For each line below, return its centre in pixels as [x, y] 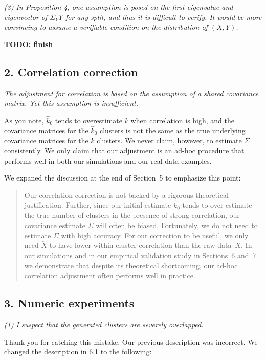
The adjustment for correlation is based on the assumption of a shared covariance [131, 93]
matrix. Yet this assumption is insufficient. [71, 103]
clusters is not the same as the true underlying [172, 130]
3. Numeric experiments [69, 303]
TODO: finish [29, 44]
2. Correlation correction [71, 71]
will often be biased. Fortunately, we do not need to [177, 225]
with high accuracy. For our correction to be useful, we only [155, 235]
